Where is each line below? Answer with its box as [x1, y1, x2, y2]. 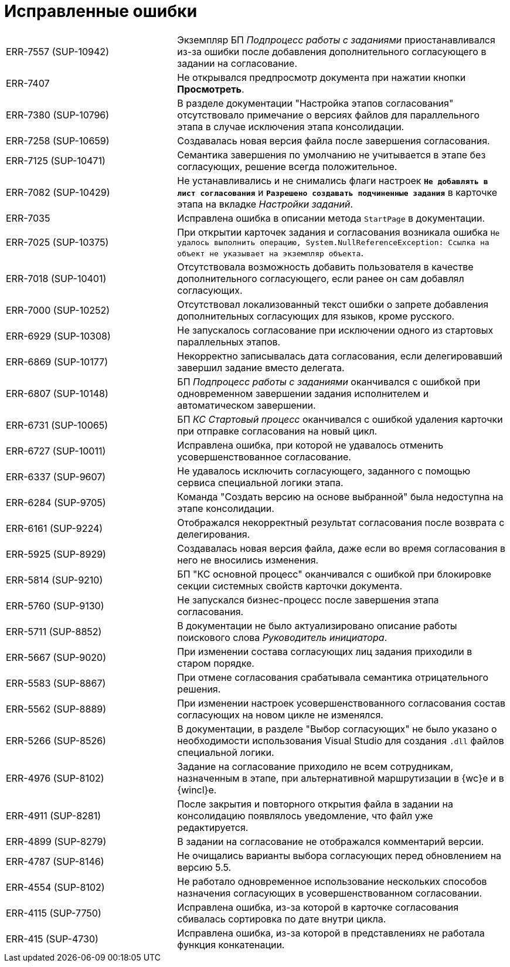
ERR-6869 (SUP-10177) [6, 355, 108, 368]
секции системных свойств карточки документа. [177, 579, 402, 592]
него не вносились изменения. [177, 554, 319, 566]
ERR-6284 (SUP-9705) [6, 496, 106, 508]
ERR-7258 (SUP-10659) [6, 134, 110, 147]
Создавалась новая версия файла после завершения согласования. [177, 134, 490, 147]
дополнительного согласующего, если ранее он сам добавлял [177, 272, 464, 284]
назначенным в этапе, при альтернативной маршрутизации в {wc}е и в [177, 772, 504, 784]
